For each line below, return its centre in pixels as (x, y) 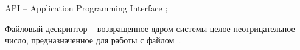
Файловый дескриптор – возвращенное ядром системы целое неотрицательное (150, 28)
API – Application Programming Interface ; (86, 8)
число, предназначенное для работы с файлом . (93, 40)
